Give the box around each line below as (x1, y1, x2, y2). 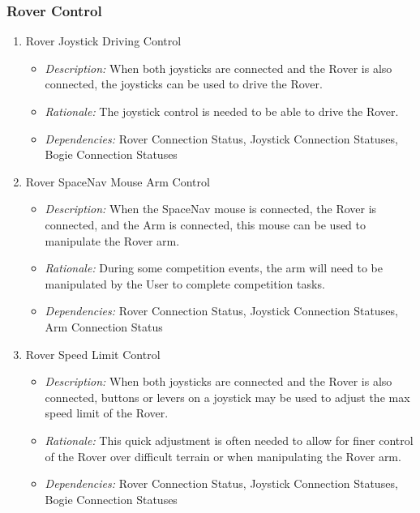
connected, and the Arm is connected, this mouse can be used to (45, 216, 366, 233)
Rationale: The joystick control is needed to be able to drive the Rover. (45, 103, 399, 119)
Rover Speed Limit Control (25, 345, 161, 362)
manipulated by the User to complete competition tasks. (45, 275, 325, 292)
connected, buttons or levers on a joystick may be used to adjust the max (45, 388, 410, 405)
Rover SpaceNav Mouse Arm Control (25, 173, 210, 190)
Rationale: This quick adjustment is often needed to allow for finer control (45, 431, 414, 448)
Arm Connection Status (45, 318, 163, 335)
